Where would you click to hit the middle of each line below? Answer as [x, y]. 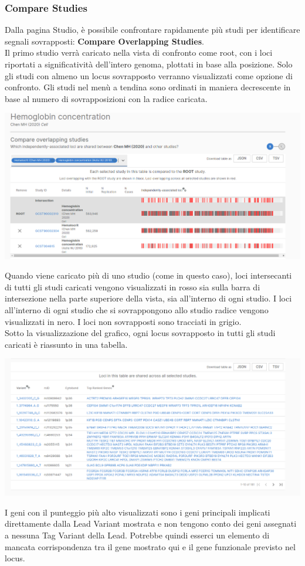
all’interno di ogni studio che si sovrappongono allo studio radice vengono [137, 310]
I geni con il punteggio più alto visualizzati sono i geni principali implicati [138, 512]
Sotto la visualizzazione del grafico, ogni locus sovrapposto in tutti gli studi [140, 333]
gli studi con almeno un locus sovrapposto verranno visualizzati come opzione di [149, 75]
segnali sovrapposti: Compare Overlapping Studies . [104, 41]
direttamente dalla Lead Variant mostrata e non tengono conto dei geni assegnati [151, 523]
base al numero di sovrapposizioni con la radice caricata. [106, 98]
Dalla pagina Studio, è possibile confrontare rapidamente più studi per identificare [152, 30]
